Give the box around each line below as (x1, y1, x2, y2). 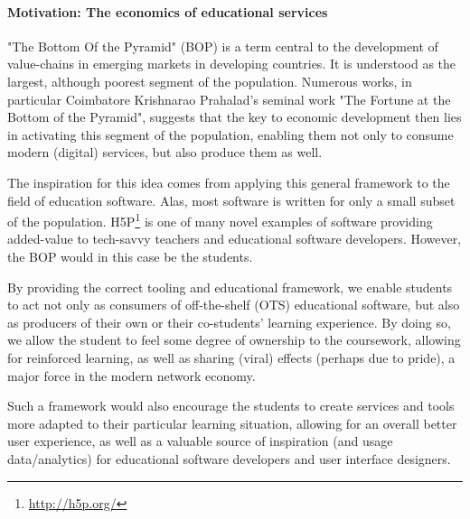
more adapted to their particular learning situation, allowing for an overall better (7, 413, 457, 432)
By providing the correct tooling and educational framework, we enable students (7, 277, 453, 296)
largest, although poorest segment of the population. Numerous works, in (7, 71, 412, 90)
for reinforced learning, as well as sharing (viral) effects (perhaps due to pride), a (7, 348, 456, 366)
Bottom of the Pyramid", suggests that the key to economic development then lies (7, 107, 462, 126)
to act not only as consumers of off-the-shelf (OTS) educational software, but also (7, 295, 460, 314)
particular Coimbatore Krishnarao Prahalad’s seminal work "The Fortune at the (7, 89, 451, 108)
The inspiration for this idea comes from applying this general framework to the (7, 172, 450, 191)
